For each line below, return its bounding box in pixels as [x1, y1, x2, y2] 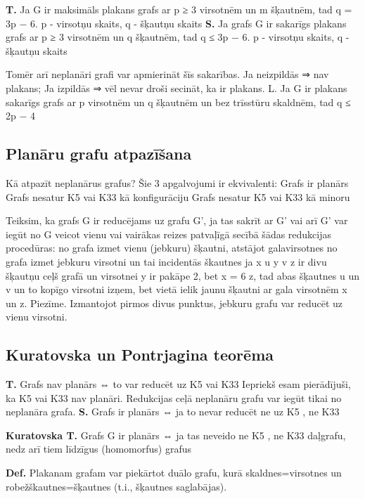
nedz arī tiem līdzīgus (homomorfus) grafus [6, 441, 192, 456]
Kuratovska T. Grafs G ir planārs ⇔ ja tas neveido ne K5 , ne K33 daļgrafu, [6, 427, 346, 442]
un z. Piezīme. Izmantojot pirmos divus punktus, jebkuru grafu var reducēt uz [6, 295, 342, 310]
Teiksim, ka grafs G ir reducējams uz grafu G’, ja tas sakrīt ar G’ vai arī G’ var [6, 213, 348, 228]
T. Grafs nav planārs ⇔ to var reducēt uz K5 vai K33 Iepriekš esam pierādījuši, [6, 377, 351, 391]
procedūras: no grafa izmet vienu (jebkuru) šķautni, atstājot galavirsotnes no [6, 240, 338, 255]
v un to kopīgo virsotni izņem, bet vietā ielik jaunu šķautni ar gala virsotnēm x [6, 282, 347, 297]
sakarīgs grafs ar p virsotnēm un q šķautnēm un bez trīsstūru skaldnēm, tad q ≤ [6, 94, 351, 109]
